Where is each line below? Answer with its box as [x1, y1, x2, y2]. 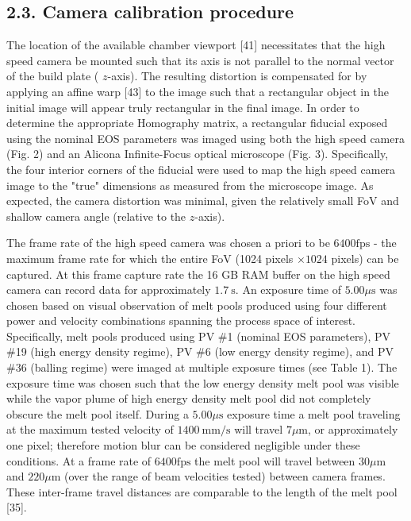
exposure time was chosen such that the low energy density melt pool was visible [6, 374, 399, 391]
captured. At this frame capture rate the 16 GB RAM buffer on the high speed [6, 265, 390, 282]
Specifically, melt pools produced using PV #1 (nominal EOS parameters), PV [6, 327, 390, 344]
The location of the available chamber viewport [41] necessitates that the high [6, 37, 386, 53]
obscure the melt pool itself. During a [6, 405, 189, 422]
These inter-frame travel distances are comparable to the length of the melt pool [6, 483, 398, 500]
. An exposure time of [235, 281, 341, 298]
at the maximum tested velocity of [6, 421, 174, 438]
